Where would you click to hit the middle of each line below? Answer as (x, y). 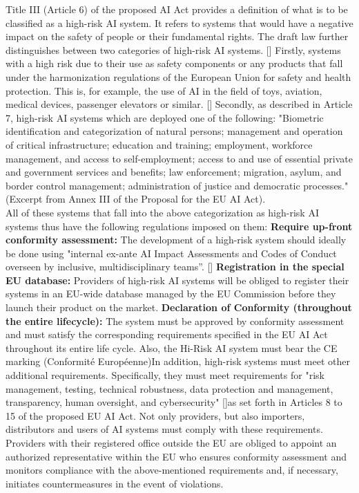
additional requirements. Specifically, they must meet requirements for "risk (165, 375)
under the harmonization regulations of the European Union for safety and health (178, 76)
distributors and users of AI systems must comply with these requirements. (164, 429)
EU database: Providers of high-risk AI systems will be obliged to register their (177, 280)
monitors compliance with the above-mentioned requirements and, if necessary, (172, 470)
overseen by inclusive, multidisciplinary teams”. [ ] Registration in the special (175, 267)
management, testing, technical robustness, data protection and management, (169, 388)
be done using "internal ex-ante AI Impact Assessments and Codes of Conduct (171, 253)
